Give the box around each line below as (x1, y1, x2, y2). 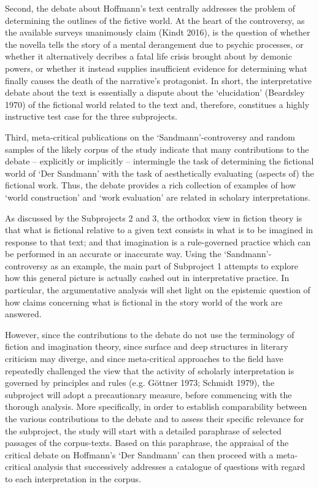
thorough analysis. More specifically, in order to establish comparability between (5, 400, 307, 413)
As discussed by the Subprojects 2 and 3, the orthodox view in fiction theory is (5, 211, 302, 224)
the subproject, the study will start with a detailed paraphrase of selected (5, 424, 282, 437)
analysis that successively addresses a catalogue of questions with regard (33, 460, 306, 473)
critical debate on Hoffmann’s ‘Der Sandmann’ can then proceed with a (5, 448, 274, 461)
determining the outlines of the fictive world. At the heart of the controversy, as (5, 13, 305, 26)
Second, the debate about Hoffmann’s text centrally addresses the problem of (5, 2, 295, 14)
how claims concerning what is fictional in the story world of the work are (5, 295, 283, 308)
